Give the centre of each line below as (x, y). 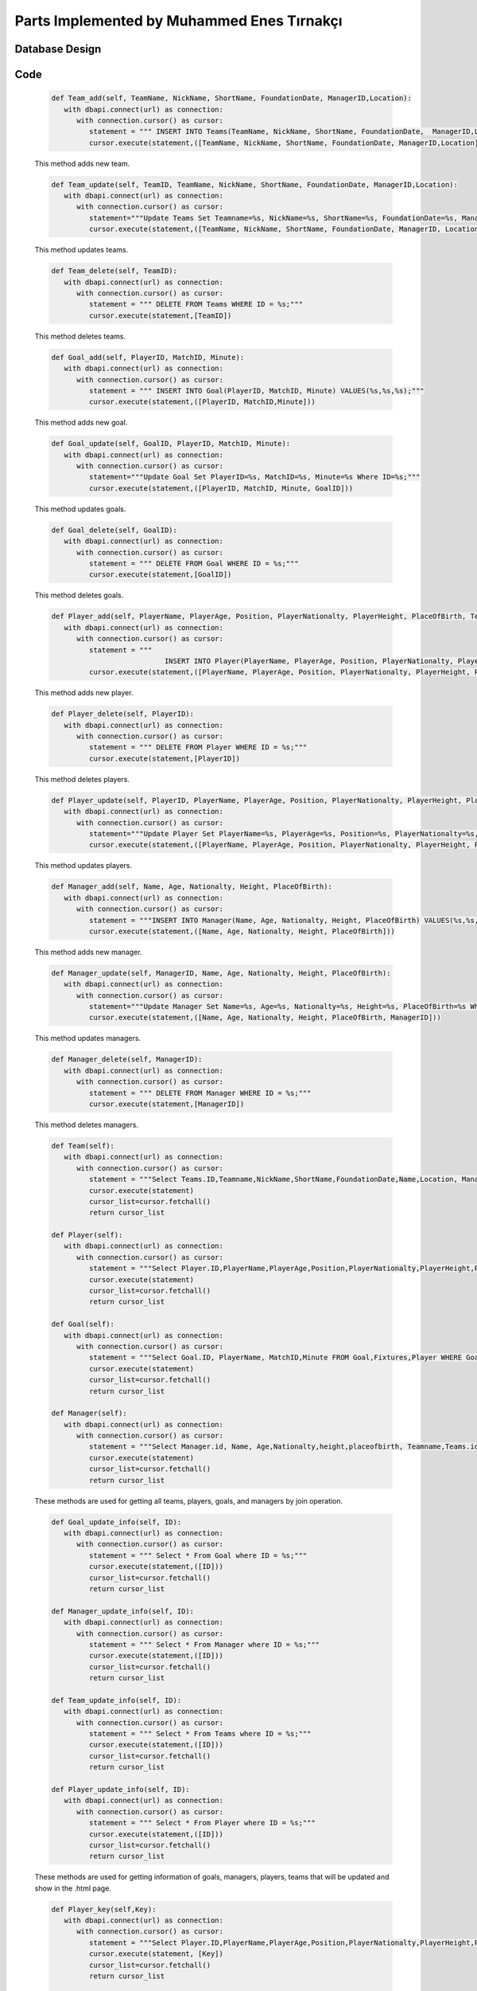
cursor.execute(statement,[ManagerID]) (167, 1104)
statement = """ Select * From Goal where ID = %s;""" (198, 1555)
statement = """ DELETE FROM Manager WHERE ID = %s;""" (200, 1093)
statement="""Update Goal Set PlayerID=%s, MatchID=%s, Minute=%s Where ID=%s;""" (254, 477)
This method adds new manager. (88, 952)
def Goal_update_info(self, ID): (116, 1522)
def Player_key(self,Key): (104, 1909)
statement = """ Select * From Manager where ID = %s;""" (204, 1644)
